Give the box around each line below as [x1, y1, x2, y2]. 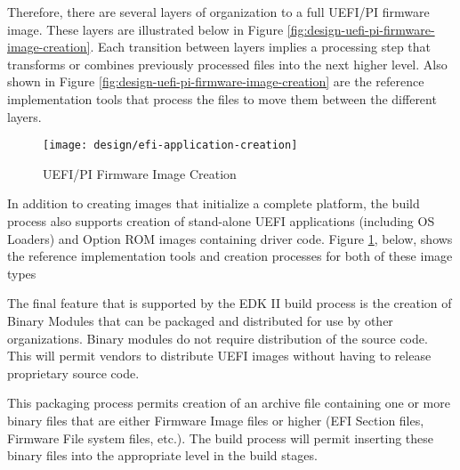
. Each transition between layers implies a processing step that [90, 37, 432, 56]
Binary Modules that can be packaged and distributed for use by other [7, 311, 393, 329]
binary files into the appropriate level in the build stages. [7, 446, 318, 465]
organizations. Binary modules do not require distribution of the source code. [7, 328, 428, 347]
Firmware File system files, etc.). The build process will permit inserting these [7, 428, 434, 447]
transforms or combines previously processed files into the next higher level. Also [7, 54, 448, 73]
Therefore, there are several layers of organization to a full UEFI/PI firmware [7, 3, 430, 20]
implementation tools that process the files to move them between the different [7, 89, 437, 108]
